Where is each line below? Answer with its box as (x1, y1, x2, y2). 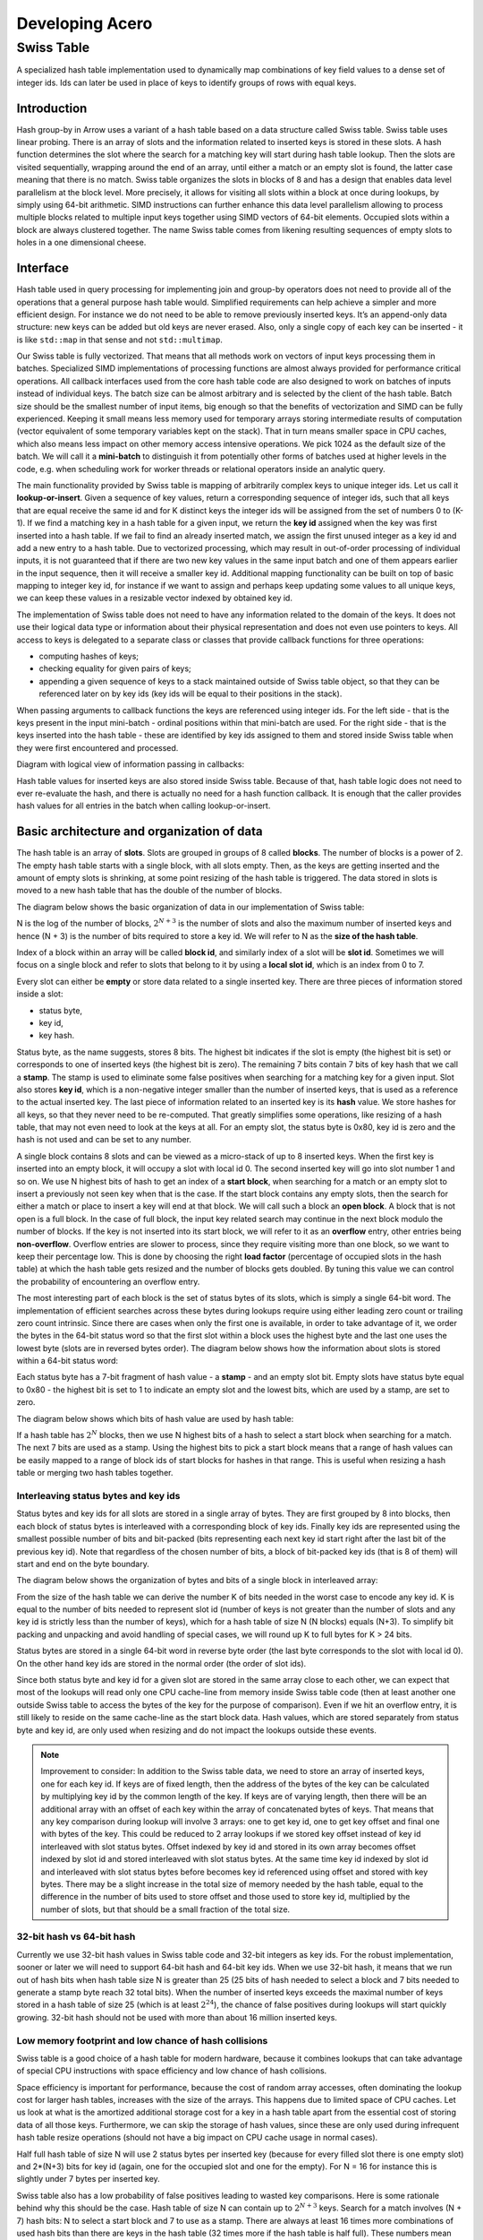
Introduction (16, 100, 88, 116)
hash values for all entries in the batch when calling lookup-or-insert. (16, 800, 271, 811)
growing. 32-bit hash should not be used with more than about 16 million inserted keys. (16, 2012, 337, 2022)
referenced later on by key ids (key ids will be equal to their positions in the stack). (38, 688, 343, 699)
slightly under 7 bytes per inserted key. (16, 2174, 160, 2184)
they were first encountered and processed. (16, 742, 179, 753)
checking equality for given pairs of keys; (38, 663, 191, 674)
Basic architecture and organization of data (16, 824, 263, 840)
